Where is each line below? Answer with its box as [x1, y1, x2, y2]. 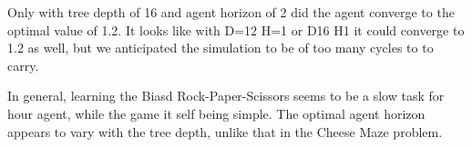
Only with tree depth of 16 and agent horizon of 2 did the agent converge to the [7, 3, 455, 21]
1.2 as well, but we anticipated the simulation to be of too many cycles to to [7, 38, 434, 57]
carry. [7, 55, 39, 74]
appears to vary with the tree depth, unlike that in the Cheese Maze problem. [7, 122, 443, 141]
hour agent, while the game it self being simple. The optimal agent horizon [7, 103, 426, 122]
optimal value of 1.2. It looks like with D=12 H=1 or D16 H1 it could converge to [7, 20, 465, 39]
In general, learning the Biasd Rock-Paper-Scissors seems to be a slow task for [7, 86, 445, 105]
